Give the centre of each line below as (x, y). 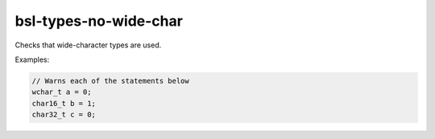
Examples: (32, 59)
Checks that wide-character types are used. (88, 45)
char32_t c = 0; (64, 115)
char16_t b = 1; (64, 103)
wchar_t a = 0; (62, 92)
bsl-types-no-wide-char (99, 21)
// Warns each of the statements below (110, 81)
